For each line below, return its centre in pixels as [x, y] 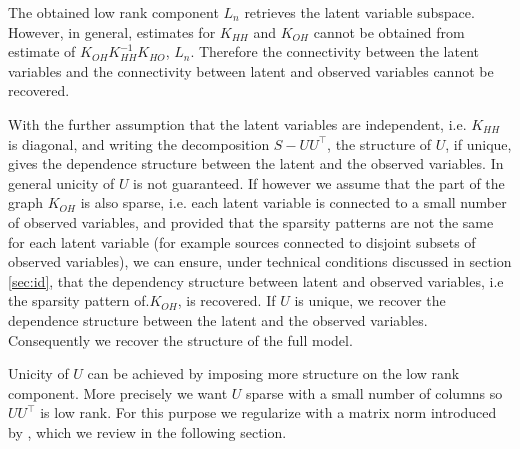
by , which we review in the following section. [147, 431]
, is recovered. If [226, 300]
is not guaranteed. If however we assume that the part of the [319, 182]
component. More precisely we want [118, 392]
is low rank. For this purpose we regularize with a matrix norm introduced [268, 412]
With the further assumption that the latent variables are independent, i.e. [237, 123]
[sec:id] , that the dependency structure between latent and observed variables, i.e [256, 280]
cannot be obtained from [389, 31]
